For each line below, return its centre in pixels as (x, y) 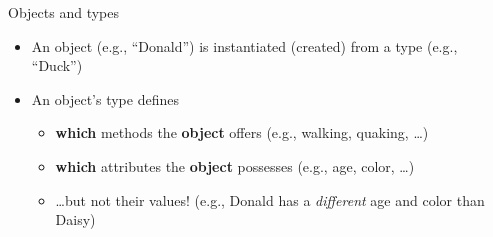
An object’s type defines (105, 98)
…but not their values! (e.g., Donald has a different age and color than (270, 199)
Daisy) (75, 219)
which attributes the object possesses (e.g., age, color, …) (235, 165)
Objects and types (63, 12)
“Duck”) (57, 65)
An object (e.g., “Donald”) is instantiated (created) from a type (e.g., (244, 45)
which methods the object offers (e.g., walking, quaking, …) (242, 132)
